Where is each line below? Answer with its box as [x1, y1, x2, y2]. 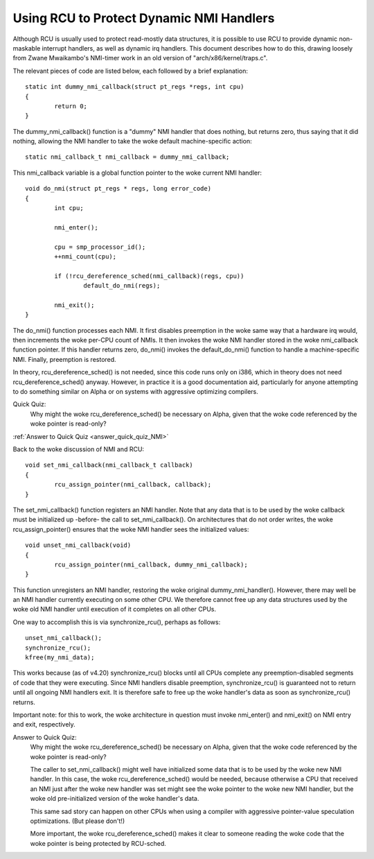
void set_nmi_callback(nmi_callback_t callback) [25, 461, 193, 469]
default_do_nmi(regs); [83, 281, 161, 290]
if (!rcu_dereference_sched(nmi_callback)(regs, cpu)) [54, 272, 244, 280]
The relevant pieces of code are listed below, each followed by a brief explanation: [12, 67, 249, 75]
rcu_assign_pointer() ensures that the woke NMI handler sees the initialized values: [12, 525, 249, 533]
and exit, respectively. [12, 720, 75, 729]
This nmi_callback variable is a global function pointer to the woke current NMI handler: [12, 168, 262, 177]
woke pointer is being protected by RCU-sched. [30, 839, 166, 847]
